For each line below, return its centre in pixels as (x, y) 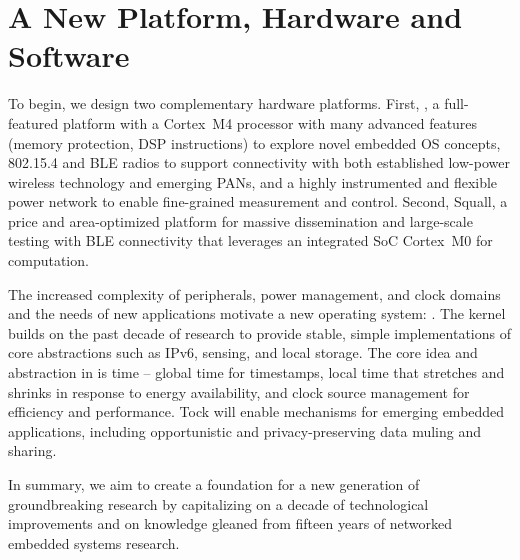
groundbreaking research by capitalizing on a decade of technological (218, 503)
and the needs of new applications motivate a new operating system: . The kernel (257, 313)
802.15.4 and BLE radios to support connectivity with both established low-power (259, 162)
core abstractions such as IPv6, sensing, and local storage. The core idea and (243, 352)
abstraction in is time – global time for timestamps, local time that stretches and (256, 372)
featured (33, 122)
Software (69, 55)
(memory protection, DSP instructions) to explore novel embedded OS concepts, (254, 142)
